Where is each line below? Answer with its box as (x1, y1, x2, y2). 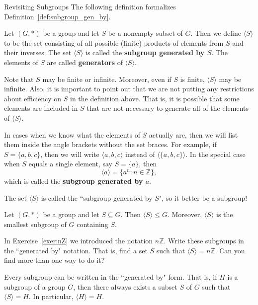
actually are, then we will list (149, 129, 238, 140)
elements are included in (4, 103, 78, 113)
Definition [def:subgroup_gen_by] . (4, 11, 111, 21)
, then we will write (40, 149, 99, 159)
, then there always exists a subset (73, 281, 177, 292)
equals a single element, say (28, 158, 113, 169)
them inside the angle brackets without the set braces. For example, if (4, 139, 217, 150)
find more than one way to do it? (4, 255, 105, 265)
